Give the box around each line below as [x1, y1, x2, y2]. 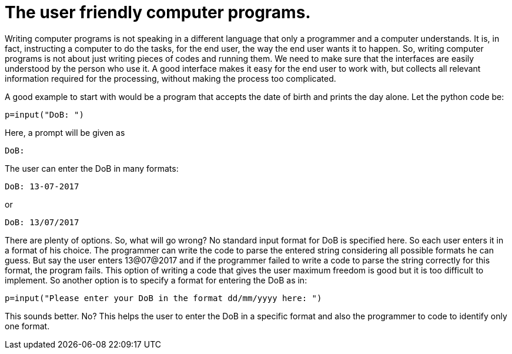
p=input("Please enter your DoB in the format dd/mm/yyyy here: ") [5, 293, 322, 303]
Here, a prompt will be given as [5, 127, 125, 138]
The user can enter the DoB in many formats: [5, 163, 179, 173]
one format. [5, 320, 50, 331]
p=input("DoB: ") [5, 109, 84, 119]
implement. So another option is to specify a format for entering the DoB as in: [5, 275, 307, 285]
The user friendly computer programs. [5, 2, 311, 22]
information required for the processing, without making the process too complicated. [5, 73, 336, 84]
